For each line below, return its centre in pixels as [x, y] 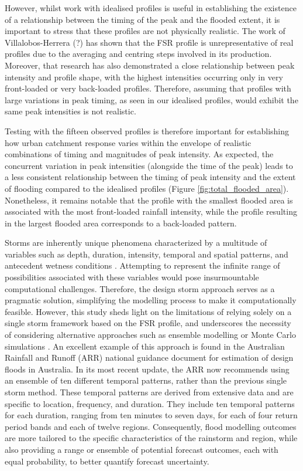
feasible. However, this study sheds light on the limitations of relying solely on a [148, 311]
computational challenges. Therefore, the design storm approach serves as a [140, 288]
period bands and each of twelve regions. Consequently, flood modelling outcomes [151, 426]
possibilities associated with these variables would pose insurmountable [132, 277]
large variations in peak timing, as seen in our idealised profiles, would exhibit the [151, 99]
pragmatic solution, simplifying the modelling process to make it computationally [151, 300]
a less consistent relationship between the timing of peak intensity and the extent [150, 177]
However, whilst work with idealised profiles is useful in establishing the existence [151, 8]
